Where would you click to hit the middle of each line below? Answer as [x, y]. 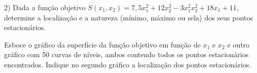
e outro [238, 44]
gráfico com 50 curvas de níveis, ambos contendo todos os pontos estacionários [126, 54]
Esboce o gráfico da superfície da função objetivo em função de [102, 44]
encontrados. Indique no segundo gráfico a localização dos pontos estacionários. [128, 64]
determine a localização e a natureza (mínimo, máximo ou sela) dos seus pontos [129, 17]
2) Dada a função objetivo [45, 7]
